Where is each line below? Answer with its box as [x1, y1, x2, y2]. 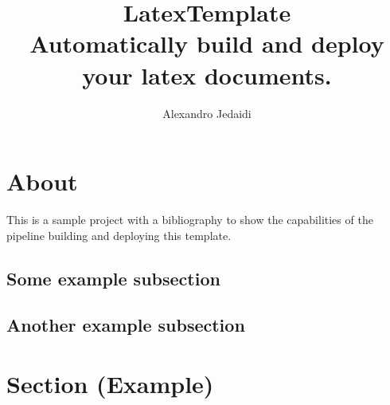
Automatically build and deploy [29, 27, 384, 60]
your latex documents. [82, 58, 332, 91]
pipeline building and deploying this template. [6, 226, 232, 243]
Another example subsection [6, 313, 245, 337]
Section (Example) [6, 367, 214, 399]
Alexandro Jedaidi [162, 104, 252, 121]
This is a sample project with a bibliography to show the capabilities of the [6, 211, 373, 228]
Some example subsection [6, 265, 220, 290]
